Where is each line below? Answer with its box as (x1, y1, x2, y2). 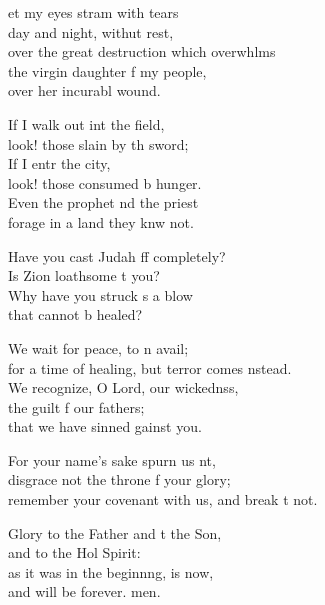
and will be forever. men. (8, 581, 161, 602)
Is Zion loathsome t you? (8, 265, 160, 286)
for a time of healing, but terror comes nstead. (8, 357, 292, 378)
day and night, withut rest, (8, 21, 174, 42)
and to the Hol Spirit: (8, 542, 141, 563)
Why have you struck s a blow (8, 284, 193, 305)
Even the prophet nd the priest (8, 192, 199, 213)
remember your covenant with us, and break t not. (8, 489, 318, 510)
